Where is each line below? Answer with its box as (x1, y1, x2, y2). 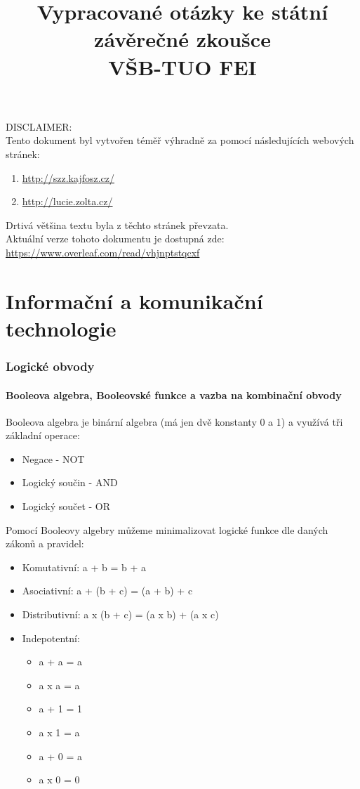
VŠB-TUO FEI (108, 52, 257, 81)
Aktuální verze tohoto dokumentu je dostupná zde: (6, 231, 225, 246)
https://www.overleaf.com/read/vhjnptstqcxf (6, 244, 200, 259)
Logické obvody (6, 357, 95, 374)
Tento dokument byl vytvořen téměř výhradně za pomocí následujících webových (6, 133, 354, 148)
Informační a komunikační (6, 286, 263, 315)
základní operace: (6, 428, 80, 443)
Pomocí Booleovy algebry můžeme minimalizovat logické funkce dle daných (6, 522, 328, 537)
